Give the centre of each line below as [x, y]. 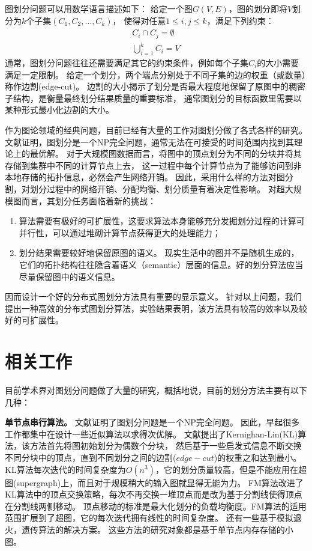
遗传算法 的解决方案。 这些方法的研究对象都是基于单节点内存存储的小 [157, 529]
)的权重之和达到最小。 [258, 457]
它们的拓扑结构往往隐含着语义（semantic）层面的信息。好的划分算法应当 [161, 264]
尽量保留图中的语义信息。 [69, 276]
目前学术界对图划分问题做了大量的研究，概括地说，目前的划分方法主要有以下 [156, 390]
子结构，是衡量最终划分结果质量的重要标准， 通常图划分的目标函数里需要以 [153, 98]
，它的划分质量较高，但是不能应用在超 [231, 469]
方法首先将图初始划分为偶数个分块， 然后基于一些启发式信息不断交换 [166, 446]
